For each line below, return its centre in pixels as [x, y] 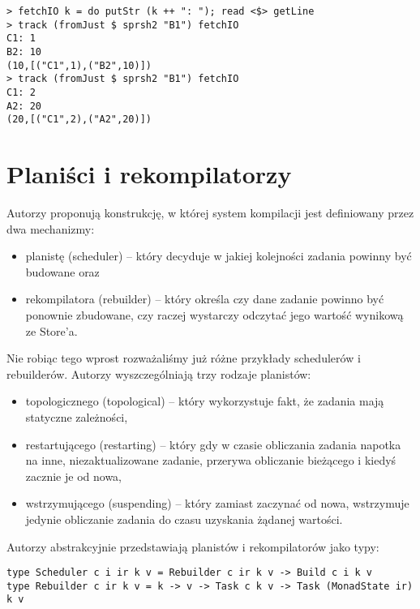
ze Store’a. [51, 330]
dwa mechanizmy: [51, 228]
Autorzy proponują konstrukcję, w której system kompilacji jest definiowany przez [210, 213]
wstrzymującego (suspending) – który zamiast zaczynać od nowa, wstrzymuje [217, 503]
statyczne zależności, [77, 416]
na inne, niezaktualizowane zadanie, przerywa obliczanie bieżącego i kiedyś [211, 460]
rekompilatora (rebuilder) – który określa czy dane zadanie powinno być [205, 299]
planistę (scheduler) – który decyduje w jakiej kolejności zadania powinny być [219, 256]
